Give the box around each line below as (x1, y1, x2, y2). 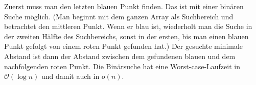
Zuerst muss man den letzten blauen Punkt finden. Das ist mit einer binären (4, 1, 244, 11)
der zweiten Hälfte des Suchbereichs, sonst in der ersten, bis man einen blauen (4, 31, 249, 41)
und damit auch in (41, 71, 100, 81)
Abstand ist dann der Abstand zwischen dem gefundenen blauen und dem (4, 50, 236, 61)
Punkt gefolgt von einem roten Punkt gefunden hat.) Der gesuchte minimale (4, 41, 243, 51)
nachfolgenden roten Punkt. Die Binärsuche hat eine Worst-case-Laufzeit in (4, 61, 240, 71)
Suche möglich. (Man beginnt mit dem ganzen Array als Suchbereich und (4, 11, 234, 21)
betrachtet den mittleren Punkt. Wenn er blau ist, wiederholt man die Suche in (4, 21, 252, 32)
